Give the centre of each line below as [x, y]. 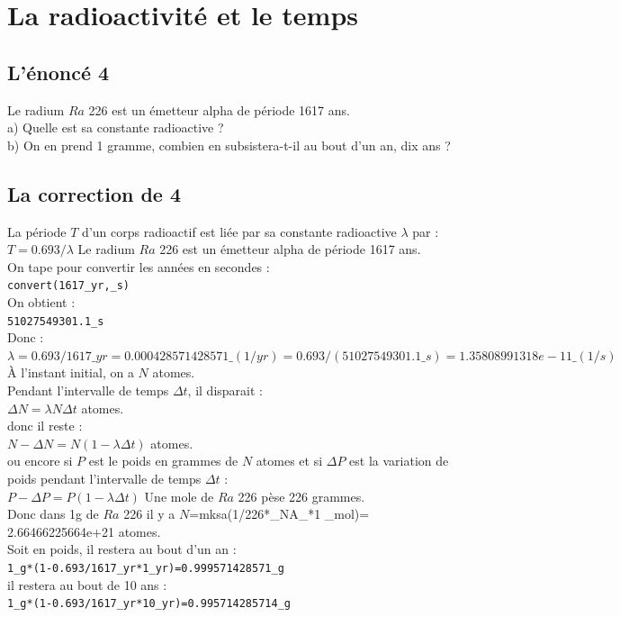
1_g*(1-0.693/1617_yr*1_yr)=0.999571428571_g [146, 568]
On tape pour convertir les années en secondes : [139, 266]
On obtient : [41, 302]
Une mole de [179, 496]
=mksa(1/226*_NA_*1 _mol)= [279, 514]
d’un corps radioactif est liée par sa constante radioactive [239, 231]
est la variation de [399, 461]
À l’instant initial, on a [71, 372]
